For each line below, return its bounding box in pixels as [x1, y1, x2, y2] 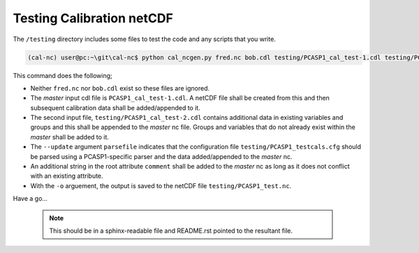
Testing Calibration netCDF [13, 10, 174, 26]
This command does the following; [13, 71, 113, 79]
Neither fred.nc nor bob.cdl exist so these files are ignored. [30, 84, 210, 92]
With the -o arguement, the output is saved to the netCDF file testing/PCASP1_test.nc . [30, 181, 292, 190]
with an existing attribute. [30, 171, 104, 181]
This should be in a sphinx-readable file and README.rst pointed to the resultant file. [49, 227, 293, 235]
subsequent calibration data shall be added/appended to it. [30, 103, 200, 112]
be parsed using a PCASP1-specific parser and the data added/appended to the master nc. [30, 152, 293, 160]
